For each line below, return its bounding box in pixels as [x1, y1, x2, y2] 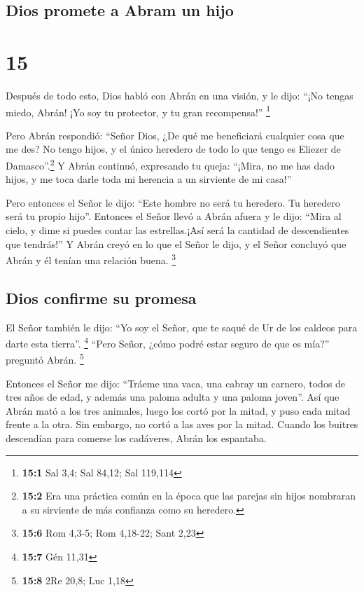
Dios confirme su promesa [6, 287, 197, 308]
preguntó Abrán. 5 [6, 350, 84, 367]
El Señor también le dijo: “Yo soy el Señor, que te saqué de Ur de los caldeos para [6, 319, 358, 334]
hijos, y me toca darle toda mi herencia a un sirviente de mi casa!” [6, 172, 292, 186]
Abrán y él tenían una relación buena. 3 [6, 251, 176, 267]
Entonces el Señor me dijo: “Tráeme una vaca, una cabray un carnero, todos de [6, 376, 346, 390]
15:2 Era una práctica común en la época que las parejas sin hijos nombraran [22, 488, 356, 503]
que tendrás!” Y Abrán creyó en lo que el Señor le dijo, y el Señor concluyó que [6, 236, 346, 251]
